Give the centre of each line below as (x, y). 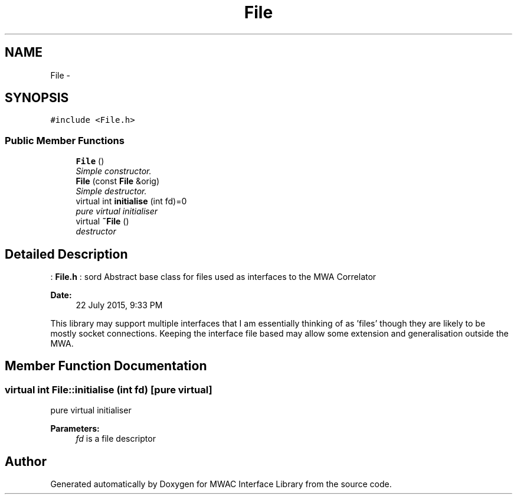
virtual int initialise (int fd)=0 (131, 201)
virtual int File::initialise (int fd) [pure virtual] (109, 389)
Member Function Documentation (106, 366)
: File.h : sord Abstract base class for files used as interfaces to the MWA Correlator (213, 277)
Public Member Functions (65, 140)
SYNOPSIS (37, 98)
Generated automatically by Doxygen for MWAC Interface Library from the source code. (221, 484)
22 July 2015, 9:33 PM (119, 305)
